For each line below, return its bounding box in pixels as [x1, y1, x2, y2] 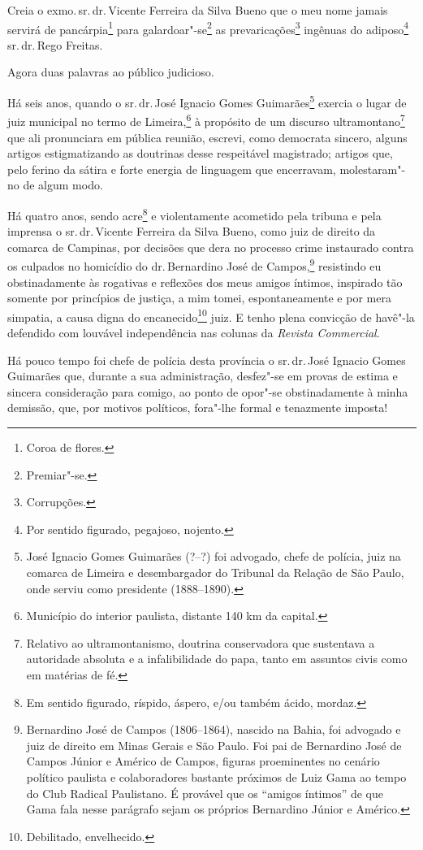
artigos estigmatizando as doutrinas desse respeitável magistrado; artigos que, [7, 145, 393, 162]
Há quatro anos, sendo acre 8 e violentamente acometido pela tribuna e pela [7, 204, 382, 223]
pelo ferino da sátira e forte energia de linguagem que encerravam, [7, 160, 336, 177]
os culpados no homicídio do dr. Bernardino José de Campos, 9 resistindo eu [7, 255, 382, 274]
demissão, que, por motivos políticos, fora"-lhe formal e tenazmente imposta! [7, 399, 388, 416]
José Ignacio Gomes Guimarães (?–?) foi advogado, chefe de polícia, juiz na [26, 548, 401, 565]
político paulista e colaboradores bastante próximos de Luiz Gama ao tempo [26, 768, 407, 785]
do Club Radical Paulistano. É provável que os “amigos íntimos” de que [26, 784, 383, 801]
